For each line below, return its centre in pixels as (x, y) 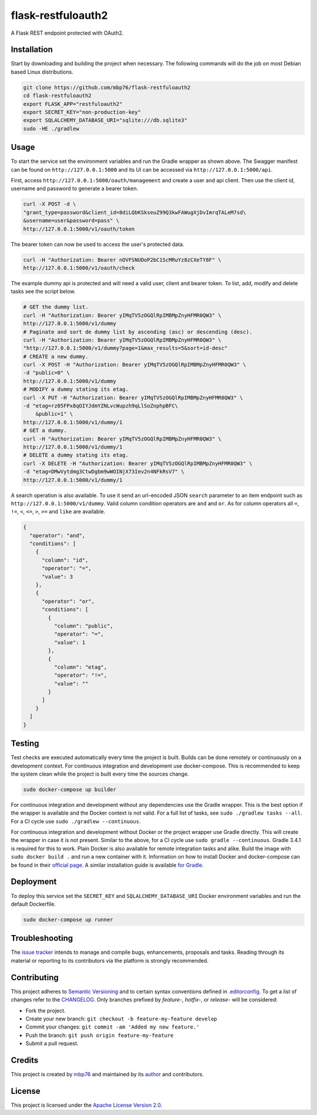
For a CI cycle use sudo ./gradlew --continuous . (76, 821)
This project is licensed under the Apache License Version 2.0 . (87, 1105)
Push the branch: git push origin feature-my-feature (100, 1035)
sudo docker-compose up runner (68, 919)
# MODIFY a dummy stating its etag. (76, 389)
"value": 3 (58, 577)
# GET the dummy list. (56, 307)
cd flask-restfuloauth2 (58, 96)
